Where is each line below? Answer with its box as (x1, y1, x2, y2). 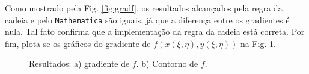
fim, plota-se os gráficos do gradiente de (5, 37, 151, 49)
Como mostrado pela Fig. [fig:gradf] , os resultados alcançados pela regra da (5, 2, 283, 14)
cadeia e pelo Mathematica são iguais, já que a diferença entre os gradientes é (5, 13, 290, 26)
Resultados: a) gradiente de (29, 57, 130, 70)
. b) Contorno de (136, 57, 198, 70)
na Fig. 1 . (240, 37, 276, 49)
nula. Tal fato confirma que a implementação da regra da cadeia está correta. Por (5, 25, 305, 38)
